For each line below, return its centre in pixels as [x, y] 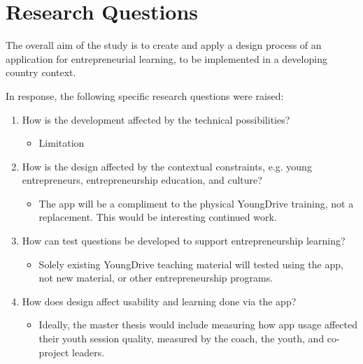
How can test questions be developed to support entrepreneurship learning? [184, 241]
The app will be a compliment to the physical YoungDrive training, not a [196, 203]
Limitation [62, 143]
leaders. [88, 352]
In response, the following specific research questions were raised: [145, 95]
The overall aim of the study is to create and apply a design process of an [164, 45]
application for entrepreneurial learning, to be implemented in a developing [166, 58]
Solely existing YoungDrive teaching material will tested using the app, [191, 264]
